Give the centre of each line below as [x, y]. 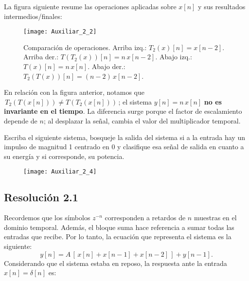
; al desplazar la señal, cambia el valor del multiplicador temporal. [142, 121]
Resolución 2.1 [41, 197]
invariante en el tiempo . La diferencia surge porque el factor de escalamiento [123, 111]
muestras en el [215, 218]
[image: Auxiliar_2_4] [60, 172]
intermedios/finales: [33, 16]
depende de [21, 121]
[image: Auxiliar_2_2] [60, 32]
